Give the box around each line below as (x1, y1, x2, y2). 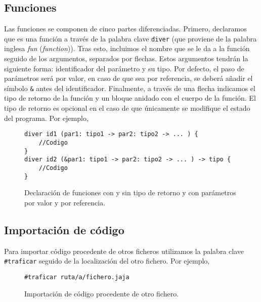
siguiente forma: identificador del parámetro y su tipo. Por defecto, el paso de (4, 63, 244, 73)
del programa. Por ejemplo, (4, 112, 89, 123)
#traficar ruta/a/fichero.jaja (24, 273, 129, 281)
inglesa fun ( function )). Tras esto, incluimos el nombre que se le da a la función (4, 43, 250, 54)
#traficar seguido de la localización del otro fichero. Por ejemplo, (4, 255, 210, 266)
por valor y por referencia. (24, 197, 106, 207)
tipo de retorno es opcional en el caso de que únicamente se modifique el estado (4, 103, 250, 113)
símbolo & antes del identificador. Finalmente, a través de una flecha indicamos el (4, 82, 255, 93)
